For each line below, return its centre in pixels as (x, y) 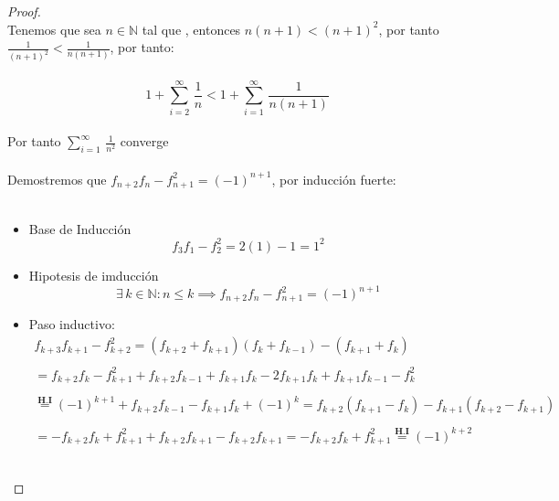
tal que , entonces (191, 29)
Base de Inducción (80, 228)
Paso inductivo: (72, 324)
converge (144, 141)
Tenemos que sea (54, 29)
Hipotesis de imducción (94, 275)
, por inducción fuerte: (334, 179)
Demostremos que (57, 179)
